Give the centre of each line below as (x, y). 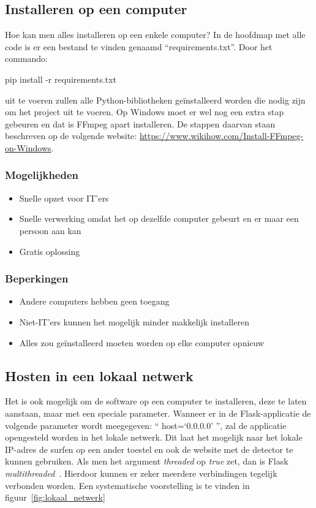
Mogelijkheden (42, 175)
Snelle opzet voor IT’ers (64, 198)
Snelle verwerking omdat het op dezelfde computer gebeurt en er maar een (159, 218)
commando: (26, 59)
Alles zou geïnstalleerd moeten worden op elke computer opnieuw (142, 342)
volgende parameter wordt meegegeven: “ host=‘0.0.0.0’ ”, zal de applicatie (146, 425)
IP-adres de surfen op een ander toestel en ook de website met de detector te (149, 449)
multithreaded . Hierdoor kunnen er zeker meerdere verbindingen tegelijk (141, 473)
